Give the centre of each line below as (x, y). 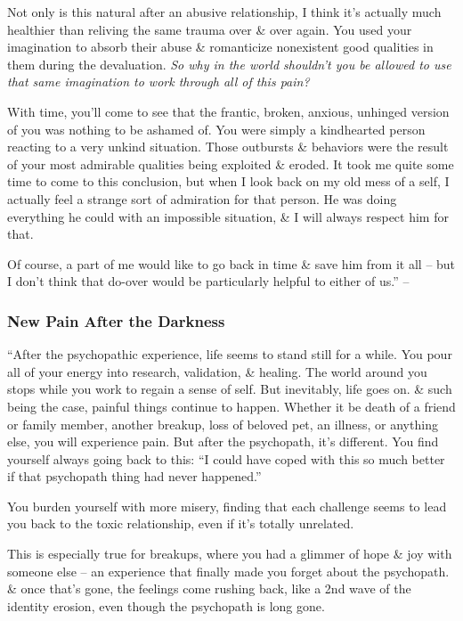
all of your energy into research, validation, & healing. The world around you (217, 371)
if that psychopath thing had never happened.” (134, 476)
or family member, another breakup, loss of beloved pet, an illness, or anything (223, 424)
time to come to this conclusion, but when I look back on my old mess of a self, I (228, 181)
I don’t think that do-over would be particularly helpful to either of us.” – (208, 281)
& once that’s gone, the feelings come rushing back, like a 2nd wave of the (209, 588)
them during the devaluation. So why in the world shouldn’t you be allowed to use (229, 64)
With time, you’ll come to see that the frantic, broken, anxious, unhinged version (228, 111)
